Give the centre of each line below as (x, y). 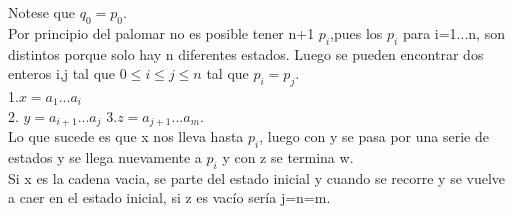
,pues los (356, 32)
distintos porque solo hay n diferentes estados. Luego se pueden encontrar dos (246, 53)
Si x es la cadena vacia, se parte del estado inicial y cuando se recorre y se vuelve (257, 177)
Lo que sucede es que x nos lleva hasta (126, 136)
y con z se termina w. (288, 156)
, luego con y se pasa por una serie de (374, 136)
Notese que (41, 12)
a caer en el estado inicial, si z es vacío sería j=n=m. (169, 197)
